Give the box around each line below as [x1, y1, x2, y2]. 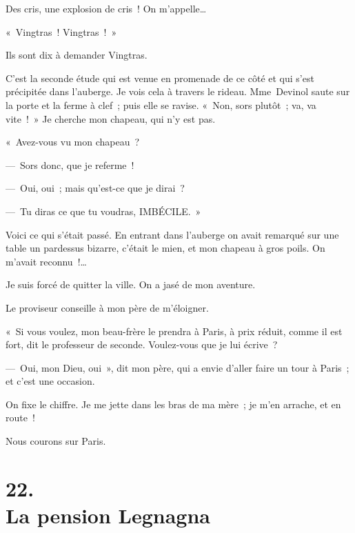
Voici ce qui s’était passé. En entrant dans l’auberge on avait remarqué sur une [6, 227, 339, 241]
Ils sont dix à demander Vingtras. [6, 48, 148, 62]
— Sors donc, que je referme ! [6, 157, 134, 172]
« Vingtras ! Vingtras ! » [6, 24, 117, 39]
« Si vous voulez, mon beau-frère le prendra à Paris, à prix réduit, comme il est [6, 323, 343, 338]
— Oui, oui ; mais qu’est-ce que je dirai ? [6, 181, 185, 195]
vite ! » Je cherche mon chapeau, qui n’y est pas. [6, 111, 216, 125]
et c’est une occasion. [6, 374, 95, 388]
